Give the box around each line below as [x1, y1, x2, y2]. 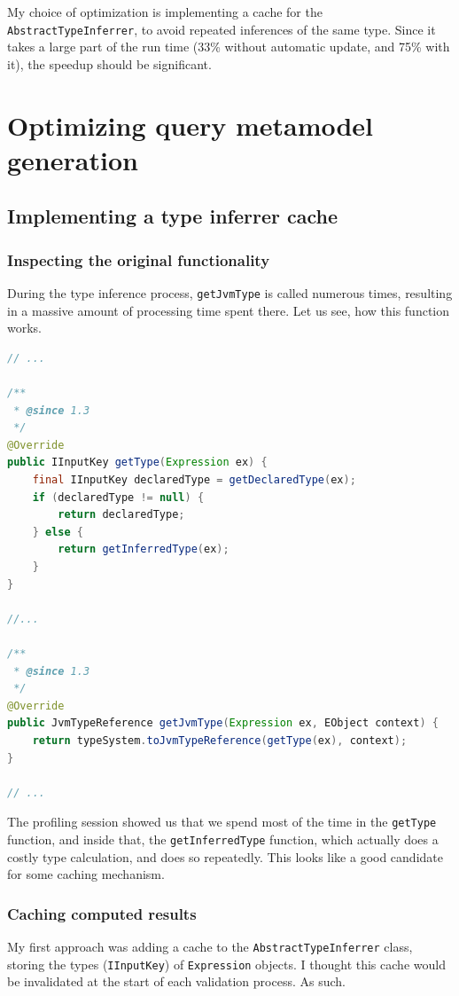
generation [7, 141, 138, 177]
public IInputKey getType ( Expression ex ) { [7, 456, 268, 469]
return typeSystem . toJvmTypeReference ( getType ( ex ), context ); [32, 733, 408, 747]
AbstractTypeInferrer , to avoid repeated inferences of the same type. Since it [7, 20, 436, 38]
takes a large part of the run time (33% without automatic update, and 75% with [7, 37, 450, 56]
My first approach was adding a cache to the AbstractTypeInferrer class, [7, 937, 413, 955]
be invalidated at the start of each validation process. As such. [7, 972, 346, 991]
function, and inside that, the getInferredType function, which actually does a [7, 829, 439, 848]
